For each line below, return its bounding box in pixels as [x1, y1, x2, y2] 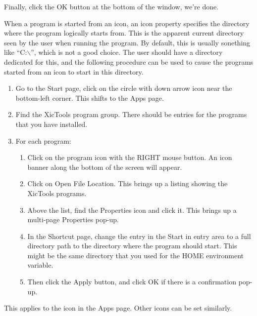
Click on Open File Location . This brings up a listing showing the [27, 178, 228, 189]
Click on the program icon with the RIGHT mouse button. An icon [27, 152, 232, 162]
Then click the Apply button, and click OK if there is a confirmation [27, 276, 236, 287]
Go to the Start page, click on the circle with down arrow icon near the [15, 83, 232, 93]
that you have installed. [15, 118, 88, 129]
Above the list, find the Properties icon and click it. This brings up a [27, 204, 237, 215]
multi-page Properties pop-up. [27, 214, 119, 225]
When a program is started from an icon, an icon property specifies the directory [4, 18, 250, 28]
